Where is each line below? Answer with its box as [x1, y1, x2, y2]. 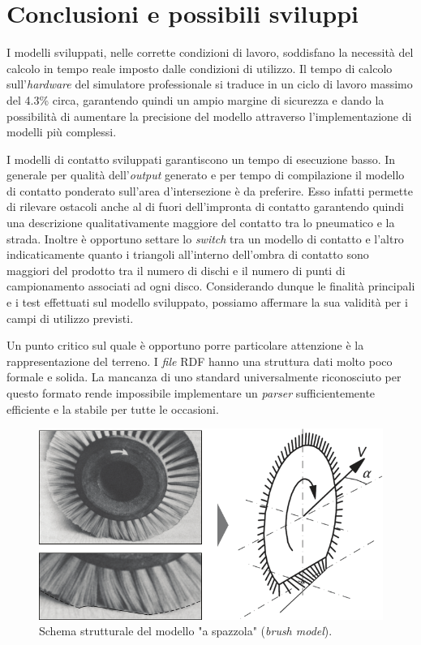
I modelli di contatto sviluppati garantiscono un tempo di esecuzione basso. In [6, 150, 396, 167]
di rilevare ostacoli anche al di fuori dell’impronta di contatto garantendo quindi [6, 198, 404, 215]
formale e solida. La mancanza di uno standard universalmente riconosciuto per [6, 368, 402, 385]
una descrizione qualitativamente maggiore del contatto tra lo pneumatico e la [6, 214, 395, 231]
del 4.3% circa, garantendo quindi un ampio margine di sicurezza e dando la [6, 91, 384, 108]
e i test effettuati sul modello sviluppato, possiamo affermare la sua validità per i [6, 294, 408, 311]
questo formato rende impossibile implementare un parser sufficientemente [6, 385, 376, 401]
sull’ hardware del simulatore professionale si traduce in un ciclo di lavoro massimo [6, 75, 413, 92]
